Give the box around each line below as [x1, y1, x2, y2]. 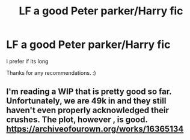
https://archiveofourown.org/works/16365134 [6, 124, 184, 134]
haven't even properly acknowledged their [6, 105, 170, 115]
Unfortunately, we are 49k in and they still [6, 96, 167, 106]
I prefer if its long [6, 57, 49, 65]
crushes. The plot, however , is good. [6, 115, 148, 125]
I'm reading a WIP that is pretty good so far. [6, 87, 172, 97]
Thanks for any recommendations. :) [6, 69, 96, 76]
